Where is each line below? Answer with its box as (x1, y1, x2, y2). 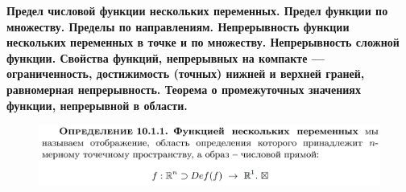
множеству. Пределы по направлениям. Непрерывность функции (6, 18, 350, 35)
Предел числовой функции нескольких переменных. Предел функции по (6, 2, 388, 18)
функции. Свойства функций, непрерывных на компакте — (6, 49, 325, 66)
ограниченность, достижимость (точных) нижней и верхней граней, (6, 65, 365, 82)
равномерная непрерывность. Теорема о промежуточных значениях (6, 80, 361, 97)
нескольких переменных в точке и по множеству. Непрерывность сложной (6, 34, 400, 51)
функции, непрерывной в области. (6, 96, 188, 113)
